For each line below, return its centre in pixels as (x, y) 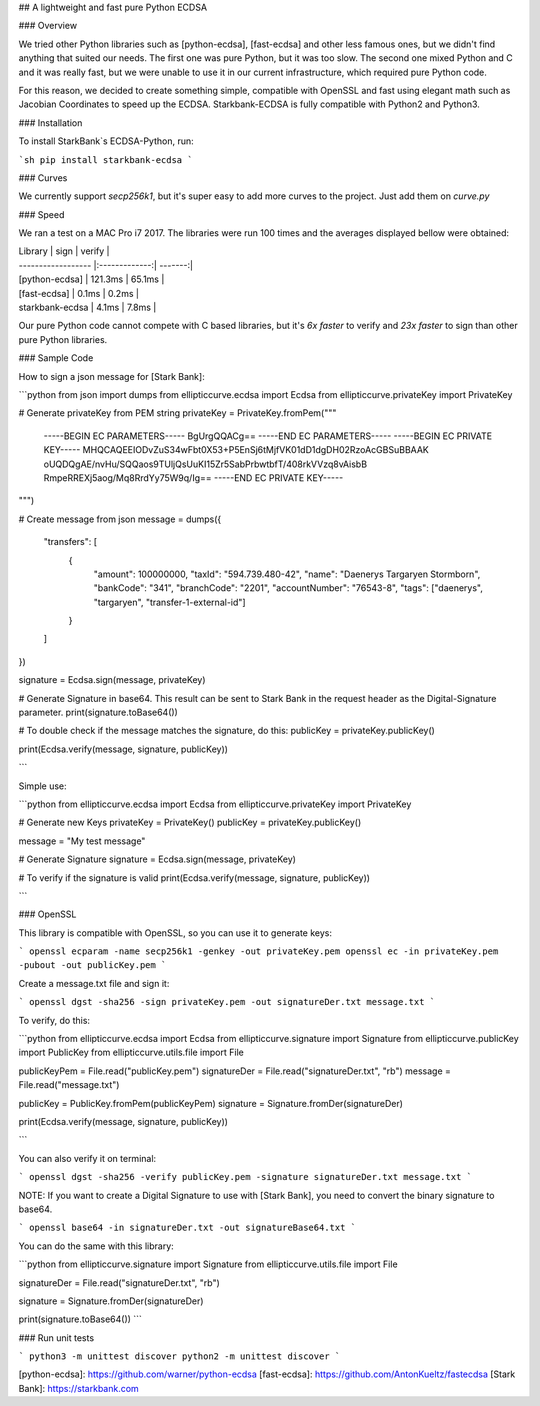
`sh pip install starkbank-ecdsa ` (106, 159)
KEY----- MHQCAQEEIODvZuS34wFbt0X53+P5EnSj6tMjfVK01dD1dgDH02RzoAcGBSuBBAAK (236, 450)
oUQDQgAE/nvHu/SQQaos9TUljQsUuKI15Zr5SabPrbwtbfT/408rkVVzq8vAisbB (205, 464)
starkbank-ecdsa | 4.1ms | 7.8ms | (87, 307)
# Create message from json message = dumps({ (120, 519)
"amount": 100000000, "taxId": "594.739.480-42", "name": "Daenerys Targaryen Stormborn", (287, 574)
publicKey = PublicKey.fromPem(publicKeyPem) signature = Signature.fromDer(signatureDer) (211, 1103)
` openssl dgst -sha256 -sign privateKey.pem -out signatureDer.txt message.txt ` (226, 1002)
